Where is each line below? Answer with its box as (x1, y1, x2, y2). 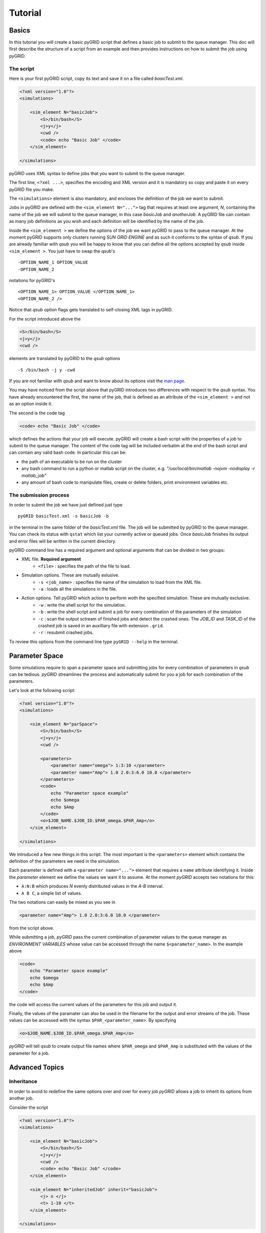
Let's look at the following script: (9, 687, 76, 693)
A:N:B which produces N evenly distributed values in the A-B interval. (21, 883, 164, 889)
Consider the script (9, 1104, 48, 1110)
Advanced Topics (9, 1063, 64, 1071)
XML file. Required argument (21, 556, 81, 562)
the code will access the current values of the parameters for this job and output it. (9, 1001, 177, 1007)
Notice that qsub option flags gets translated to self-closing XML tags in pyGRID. (9, 307, 173, 313)
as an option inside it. (9, 401, 53, 407)
